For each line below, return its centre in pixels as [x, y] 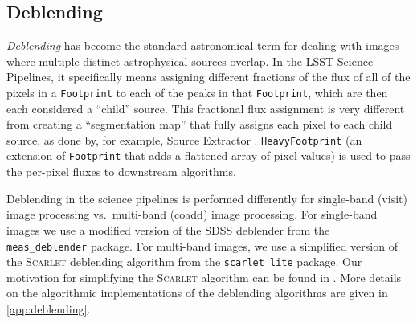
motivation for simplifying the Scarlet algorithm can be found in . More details [204, 277]
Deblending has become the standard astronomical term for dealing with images [203, 45]
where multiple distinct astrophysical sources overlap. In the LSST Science [190, 61]
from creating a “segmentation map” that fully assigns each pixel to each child [200, 124]
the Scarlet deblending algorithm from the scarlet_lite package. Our [184, 262]
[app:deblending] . [49, 309]
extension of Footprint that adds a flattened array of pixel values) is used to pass [208, 155]
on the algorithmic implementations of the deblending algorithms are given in [197, 293]
